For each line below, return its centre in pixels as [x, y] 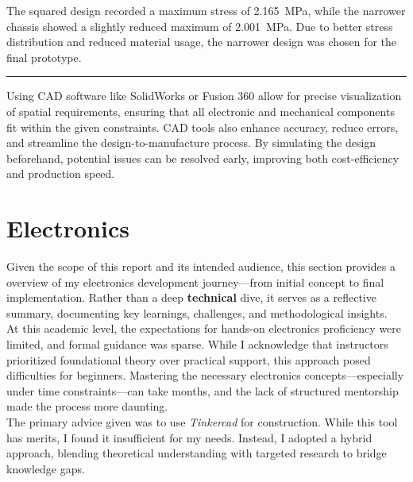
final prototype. [44, 57]
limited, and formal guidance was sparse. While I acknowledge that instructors [197, 344]
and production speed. [61, 174]
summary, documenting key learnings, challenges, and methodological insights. [197, 312]
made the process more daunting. [87, 406]
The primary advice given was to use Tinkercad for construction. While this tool [202, 422]
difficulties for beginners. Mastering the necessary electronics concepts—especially [205, 375]
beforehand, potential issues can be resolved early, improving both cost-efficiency [203, 158]
